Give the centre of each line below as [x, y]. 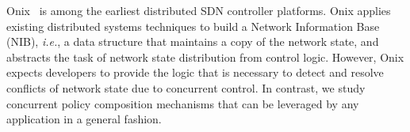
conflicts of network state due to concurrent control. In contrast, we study [186, 87]
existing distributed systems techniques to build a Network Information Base [193, 26]
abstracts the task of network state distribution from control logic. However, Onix [205, 57]
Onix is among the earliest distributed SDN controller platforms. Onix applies [199, 10]
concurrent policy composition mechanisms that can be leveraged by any [183, 103]
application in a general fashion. [84, 119]
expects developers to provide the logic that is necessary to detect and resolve [195, 72]
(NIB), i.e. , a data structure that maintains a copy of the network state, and [193, 41]
